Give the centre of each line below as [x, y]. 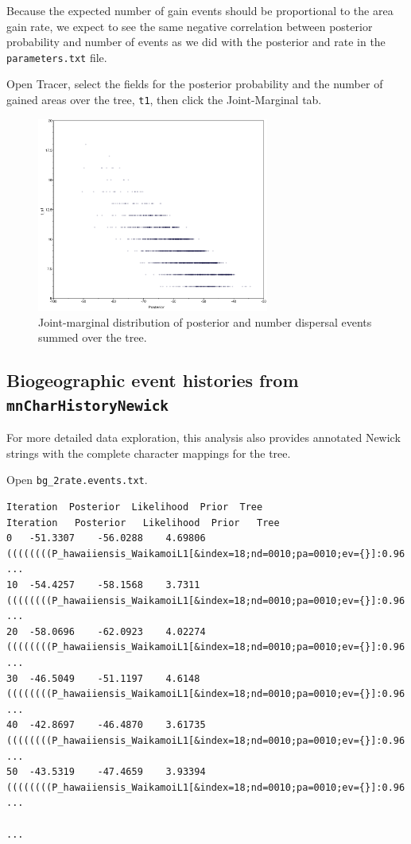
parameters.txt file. [57, 57]
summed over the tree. [93, 337]
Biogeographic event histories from [153, 380]
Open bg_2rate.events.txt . [77, 480]
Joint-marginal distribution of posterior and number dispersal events [205, 321]
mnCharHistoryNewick [88, 405]
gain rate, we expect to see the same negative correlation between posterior [190, 26]
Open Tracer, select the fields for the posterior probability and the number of [195, 84]
